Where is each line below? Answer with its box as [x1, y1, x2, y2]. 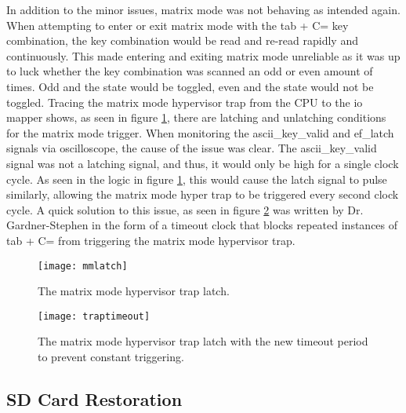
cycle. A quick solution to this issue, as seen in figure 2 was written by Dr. [6, 201, 364, 217]
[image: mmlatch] [38, 260, 128, 272]
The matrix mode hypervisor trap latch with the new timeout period [38, 333, 368, 349]
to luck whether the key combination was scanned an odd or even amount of [6, 63, 373, 79]
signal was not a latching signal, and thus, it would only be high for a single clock [6, 155, 399, 171]
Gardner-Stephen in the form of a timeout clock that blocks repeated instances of [6, 217, 398, 233]
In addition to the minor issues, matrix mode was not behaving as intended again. [6, 2, 401, 17]
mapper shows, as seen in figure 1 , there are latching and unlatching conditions [6, 109, 386, 126]
